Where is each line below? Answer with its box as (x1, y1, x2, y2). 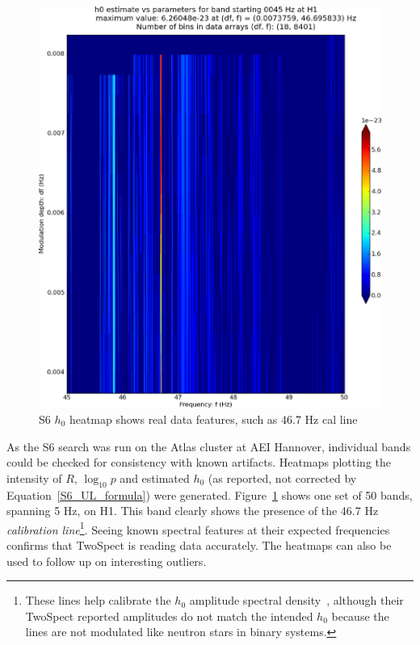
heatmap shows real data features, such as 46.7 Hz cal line (69, 410, 358, 427)
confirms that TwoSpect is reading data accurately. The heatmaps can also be (6, 536, 392, 553)
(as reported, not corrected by (208, 469, 357, 486)
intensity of (6, 469, 62, 486)
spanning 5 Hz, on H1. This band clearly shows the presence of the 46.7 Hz (6, 502, 379, 519)
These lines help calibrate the (25, 592, 171, 609)
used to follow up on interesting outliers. (6, 552, 207, 569)
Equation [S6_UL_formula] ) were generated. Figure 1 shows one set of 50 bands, (6, 486, 413, 503)
